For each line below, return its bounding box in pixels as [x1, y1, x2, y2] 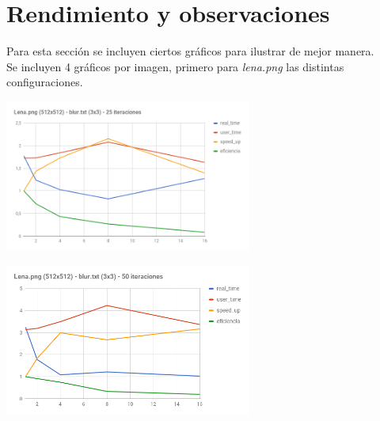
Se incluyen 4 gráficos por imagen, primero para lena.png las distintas [6, 58, 344, 74]
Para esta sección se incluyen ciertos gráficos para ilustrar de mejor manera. [6, 43, 374, 59]
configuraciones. [6, 74, 83, 90]
